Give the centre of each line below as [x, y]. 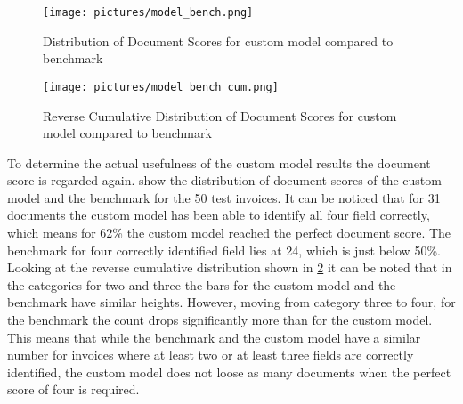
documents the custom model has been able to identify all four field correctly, [219, 215]
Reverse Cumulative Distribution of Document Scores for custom [220, 115]
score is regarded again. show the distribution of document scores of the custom [224, 180]
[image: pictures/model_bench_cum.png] [161, 87]
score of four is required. [73, 389]
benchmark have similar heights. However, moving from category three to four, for [231, 302]
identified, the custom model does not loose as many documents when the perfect [229, 372]
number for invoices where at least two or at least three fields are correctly [211, 355]
